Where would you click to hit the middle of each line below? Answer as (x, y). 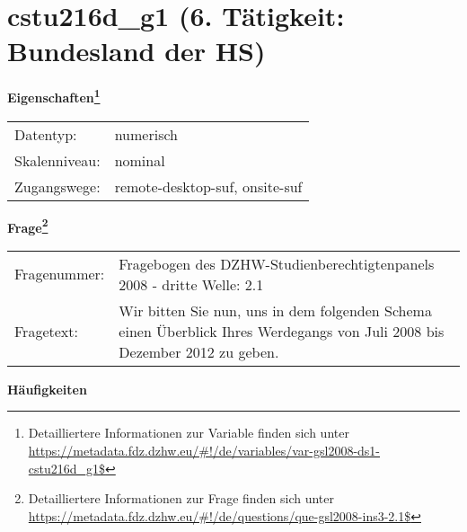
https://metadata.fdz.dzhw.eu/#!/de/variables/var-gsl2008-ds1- (204, 450)
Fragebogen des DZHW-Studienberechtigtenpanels (277, 263)
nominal (140, 160)
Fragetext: (46, 331)
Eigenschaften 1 (54, 96)
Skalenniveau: (57, 160)
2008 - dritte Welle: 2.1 (191, 284)
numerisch (146, 134)
